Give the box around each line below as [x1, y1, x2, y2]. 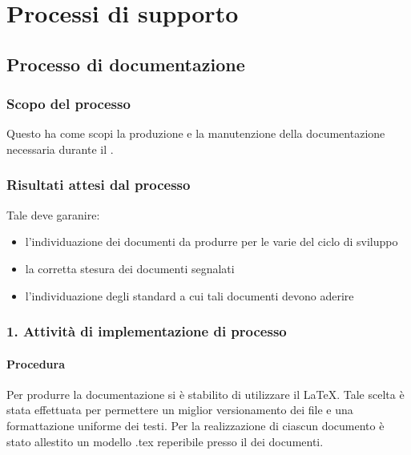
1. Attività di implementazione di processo [6, 321, 287, 341]
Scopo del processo [6, 94, 131, 114]
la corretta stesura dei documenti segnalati [25, 260, 235, 276]
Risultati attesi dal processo [6, 175, 191, 195]
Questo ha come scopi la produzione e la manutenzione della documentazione [6, 125, 385, 142]
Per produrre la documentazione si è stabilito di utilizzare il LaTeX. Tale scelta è [6, 385, 405, 402]
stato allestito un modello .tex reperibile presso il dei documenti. [6, 433, 324, 449]
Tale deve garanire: [6, 206, 100, 223]
